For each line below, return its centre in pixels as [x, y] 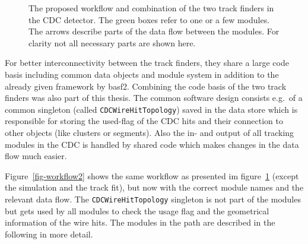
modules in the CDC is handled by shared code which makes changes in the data [152, 144]
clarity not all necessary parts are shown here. [112, 42]
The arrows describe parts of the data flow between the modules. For [154, 31]
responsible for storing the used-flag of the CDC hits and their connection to [144, 121]
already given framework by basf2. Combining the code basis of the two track [146, 86]
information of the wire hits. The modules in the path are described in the [140, 222]
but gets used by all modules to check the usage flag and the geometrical [137, 210]
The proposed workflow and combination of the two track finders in [151, 8]
